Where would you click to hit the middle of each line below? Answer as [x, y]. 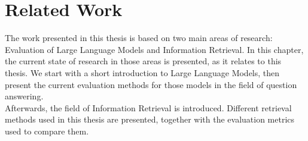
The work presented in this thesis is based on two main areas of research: [139, 38]
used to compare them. [47, 131]
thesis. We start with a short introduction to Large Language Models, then [142, 72]
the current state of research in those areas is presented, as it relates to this [143, 61]
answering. [24, 96]
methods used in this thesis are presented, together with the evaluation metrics [150, 119]
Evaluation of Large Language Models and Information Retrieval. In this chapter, [154, 49]
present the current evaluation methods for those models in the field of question [151, 84]
